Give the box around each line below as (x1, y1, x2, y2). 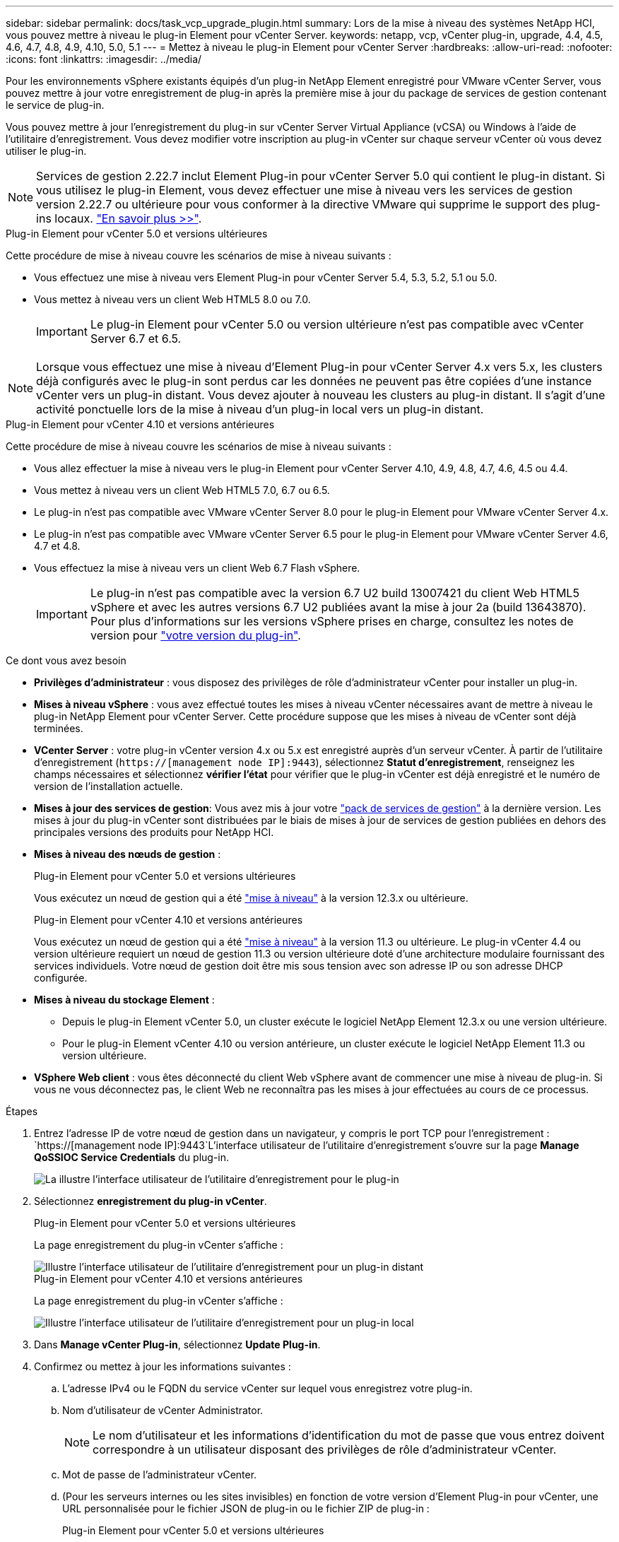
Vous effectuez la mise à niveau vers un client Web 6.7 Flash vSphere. (34, 562, 360, 574)
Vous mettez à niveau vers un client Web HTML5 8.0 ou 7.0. (34, 293, 311, 305)
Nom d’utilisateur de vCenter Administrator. (62, 1404, 264, 1416)
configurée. (34, 972, 88, 984)
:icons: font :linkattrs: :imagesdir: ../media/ (6, 53, 202, 65)
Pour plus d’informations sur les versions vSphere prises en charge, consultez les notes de (90, 614, 574, 628)
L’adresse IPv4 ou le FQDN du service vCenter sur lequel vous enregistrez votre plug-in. (62, 1382, 473, 1394)
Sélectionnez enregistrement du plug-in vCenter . (34, 1195, 267, 1207)
